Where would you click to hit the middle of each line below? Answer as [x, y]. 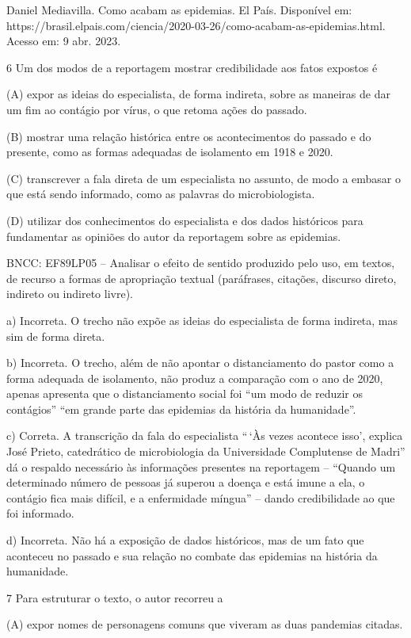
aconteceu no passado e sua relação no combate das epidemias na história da [192, 555]
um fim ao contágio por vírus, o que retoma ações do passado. [157, 109]
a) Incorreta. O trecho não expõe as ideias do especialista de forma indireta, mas [202, 320]
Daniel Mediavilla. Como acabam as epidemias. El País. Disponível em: [179, 10]
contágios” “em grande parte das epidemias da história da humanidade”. [181, 409]
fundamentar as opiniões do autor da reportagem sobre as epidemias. [174, 236]
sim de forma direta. [56, 336]
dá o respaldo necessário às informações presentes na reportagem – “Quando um [201, 466]
